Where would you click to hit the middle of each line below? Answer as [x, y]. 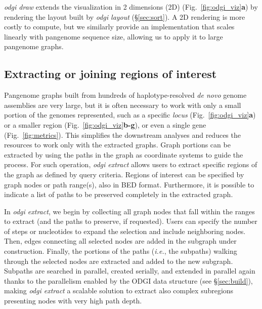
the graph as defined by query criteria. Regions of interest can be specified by [124, 174]
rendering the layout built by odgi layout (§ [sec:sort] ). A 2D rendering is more [125, 16]
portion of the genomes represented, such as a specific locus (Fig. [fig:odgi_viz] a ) [130, 115]
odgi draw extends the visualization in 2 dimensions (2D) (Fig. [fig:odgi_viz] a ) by [131, 7]
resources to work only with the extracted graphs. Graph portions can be [117, 145]
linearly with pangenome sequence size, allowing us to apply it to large [114, 36]
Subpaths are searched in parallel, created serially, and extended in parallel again [130, 271]
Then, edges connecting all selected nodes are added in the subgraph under [120, 241]
